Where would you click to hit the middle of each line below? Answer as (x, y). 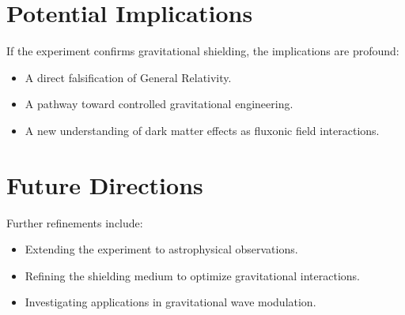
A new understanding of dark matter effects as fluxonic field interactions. (202, 130)
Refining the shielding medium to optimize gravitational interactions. (192, 275)
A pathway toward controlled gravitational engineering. (159, 104)
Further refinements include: (75, 222)
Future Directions (105, 184)
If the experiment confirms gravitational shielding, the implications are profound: (203, 51)
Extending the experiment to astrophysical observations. (161, 249)
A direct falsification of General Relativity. (128, 77)
